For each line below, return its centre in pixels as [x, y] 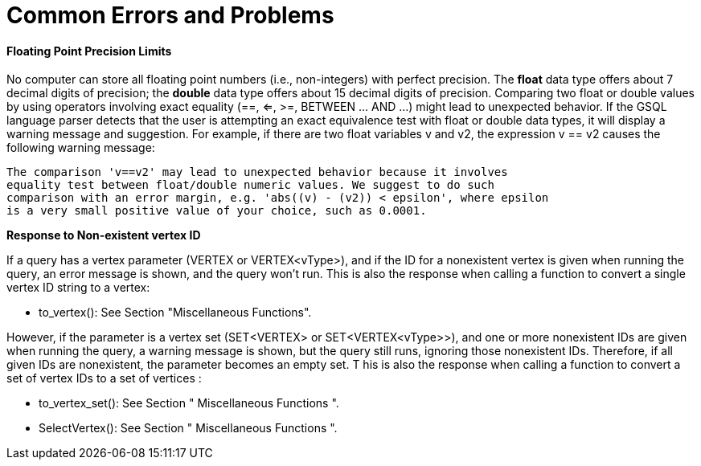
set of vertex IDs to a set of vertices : [104, 378]
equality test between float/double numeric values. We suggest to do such [250, 185]
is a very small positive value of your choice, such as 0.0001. [217, 211]
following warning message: [81, 148]
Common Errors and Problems [170, 15]
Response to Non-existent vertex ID [104, 235]
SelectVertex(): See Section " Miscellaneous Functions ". [188, 428]
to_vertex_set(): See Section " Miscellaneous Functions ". [189, 403]
